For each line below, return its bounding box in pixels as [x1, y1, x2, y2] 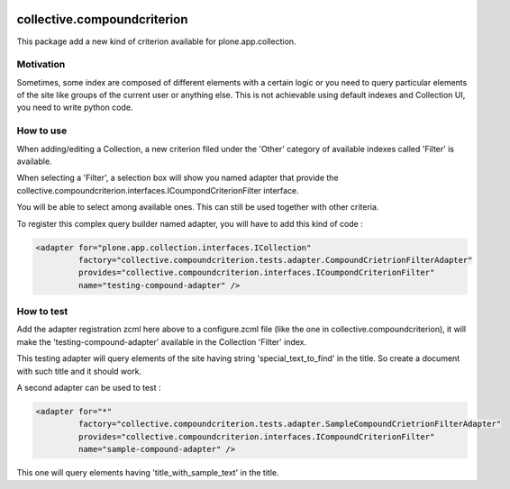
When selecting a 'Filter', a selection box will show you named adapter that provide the [16, 172, 339, 184]
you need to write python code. [16, 102, 133, 113]
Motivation [16, 59, 66, 71]
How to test [16, 305, 68, 318]
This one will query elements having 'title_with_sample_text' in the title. [16, 467, 279, 478]
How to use [16, 124, 68, 137]
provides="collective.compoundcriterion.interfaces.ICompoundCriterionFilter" [77, 431, 435, 441]
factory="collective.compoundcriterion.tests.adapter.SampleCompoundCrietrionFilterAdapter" [77, 419, 502, 430]
